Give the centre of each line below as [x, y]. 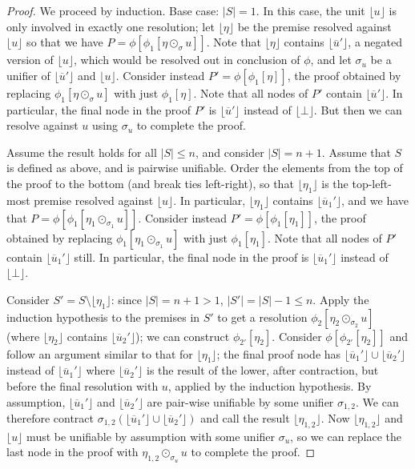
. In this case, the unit [310, 10]
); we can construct [183, 336]
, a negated [375, 42]
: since [126, 299]
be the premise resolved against [314, 26]
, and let [331, 60]
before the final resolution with [83, 385]
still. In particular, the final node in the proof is [191, 257]
